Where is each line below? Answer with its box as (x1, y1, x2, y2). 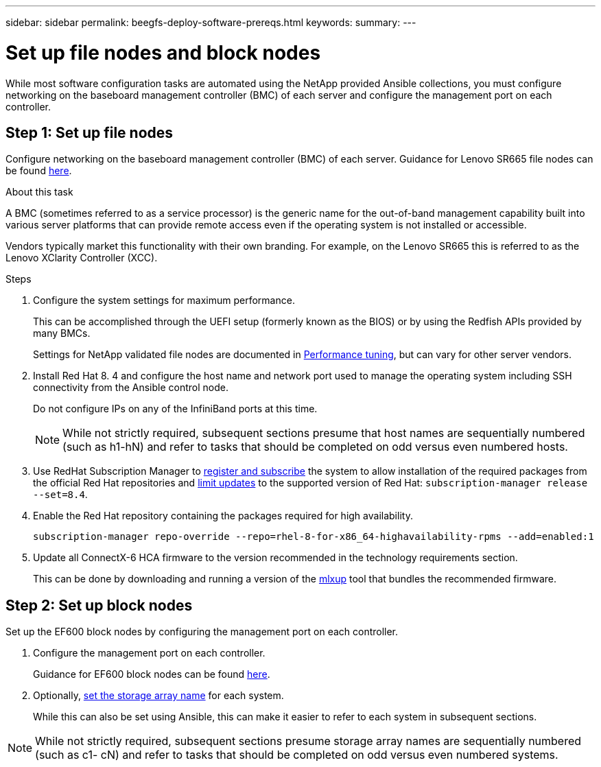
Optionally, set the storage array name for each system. (33, 689, 284, 702)
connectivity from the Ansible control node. (33, 381, 228, 394)
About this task (5, 186, 73, 198)
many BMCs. (33, 327, 91, 340)
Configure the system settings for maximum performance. (33, 294, 295, 307)
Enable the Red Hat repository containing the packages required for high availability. (33, 510, 413, 522)
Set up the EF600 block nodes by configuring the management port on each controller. (5, 626, 399, 638)
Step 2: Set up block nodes (5, 596, 193, 614)
